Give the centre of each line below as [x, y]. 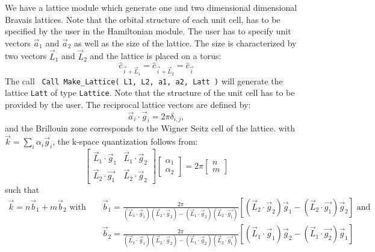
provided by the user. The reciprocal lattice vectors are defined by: [128, 104]
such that [22, 190]
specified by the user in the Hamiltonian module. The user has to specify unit [148, 31]
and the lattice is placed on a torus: [156, 56]
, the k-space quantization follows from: [125, 141]
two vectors [26, 56]
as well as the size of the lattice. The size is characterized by [185, 43]
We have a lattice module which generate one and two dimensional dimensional [151, 7]
